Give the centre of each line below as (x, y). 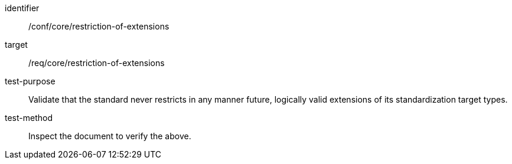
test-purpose (30, 81)
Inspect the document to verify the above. (110, 136)
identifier (22, 8)
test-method (29, 118)
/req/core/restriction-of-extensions (97, 63)
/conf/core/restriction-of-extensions (99, 26)
